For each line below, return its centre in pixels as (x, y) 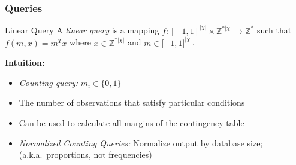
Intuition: (25, 62)
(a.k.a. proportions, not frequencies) (85, 155)
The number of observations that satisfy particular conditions (132, 103)
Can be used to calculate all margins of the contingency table (132, 123)
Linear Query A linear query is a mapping (82, 30)
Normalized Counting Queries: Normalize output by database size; (141, 143)
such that (274, 30)
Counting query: (49, 82)
